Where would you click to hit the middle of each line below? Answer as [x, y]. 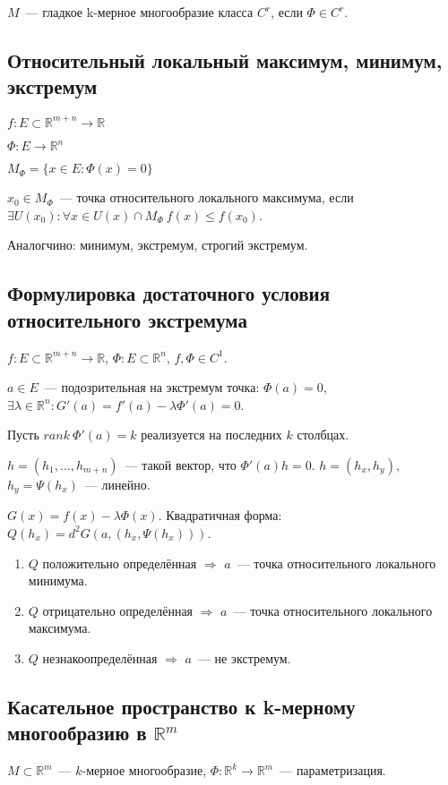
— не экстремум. [244, 657]
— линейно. [117, 484]
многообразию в [77, 733]
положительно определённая [120, 563]
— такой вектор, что [181, 464]
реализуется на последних [211, 435]
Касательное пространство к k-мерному [181, 706]
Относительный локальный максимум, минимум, [225, 60]
